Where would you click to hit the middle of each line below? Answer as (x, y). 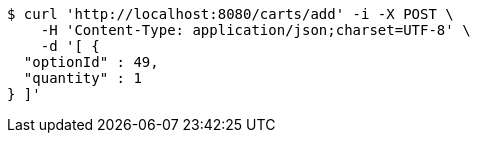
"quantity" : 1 (82, 78)
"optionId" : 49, (91, 62)
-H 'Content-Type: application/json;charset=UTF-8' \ (255, 30)
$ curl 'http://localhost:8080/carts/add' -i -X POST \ (230, 14)
